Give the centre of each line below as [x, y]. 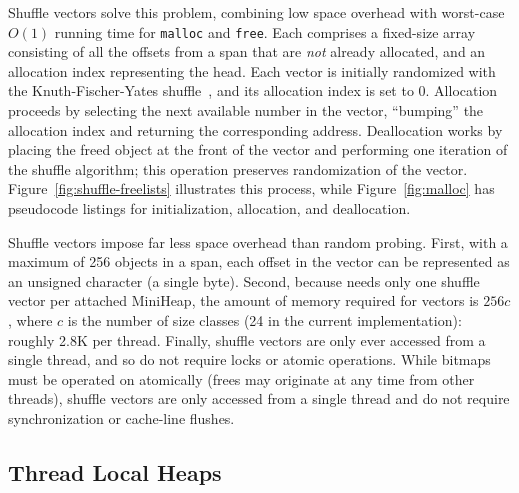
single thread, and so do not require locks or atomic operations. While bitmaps [249, 359]
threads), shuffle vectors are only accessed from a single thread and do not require [259, 398]
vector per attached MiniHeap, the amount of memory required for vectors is [243, 300]
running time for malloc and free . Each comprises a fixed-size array [265, 31]
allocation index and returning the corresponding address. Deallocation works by [255, 129]
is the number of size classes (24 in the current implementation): [264, 319]
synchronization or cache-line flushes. [121, 417]
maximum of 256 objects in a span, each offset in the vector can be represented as [259, 261]
